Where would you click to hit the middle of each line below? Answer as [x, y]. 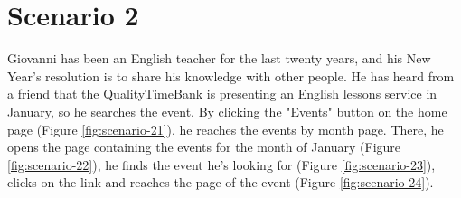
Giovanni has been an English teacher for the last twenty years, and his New [219, 58]
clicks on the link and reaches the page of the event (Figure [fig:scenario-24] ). [221, 182]
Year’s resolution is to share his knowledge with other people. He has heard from [231, 75]
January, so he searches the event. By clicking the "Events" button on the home [227, 111]
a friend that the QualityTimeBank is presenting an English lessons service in [222, 94]
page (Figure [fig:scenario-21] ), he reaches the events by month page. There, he [226, 129]
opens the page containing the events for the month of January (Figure [204, 147]
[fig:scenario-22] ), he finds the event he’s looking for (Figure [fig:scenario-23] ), [221, 164]
